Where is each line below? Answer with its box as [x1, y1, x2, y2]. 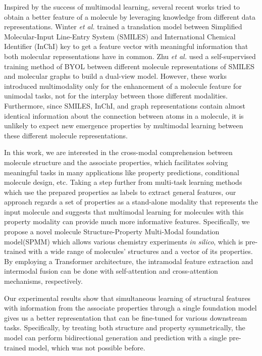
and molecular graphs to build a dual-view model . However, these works [4, 71, 227, 81]
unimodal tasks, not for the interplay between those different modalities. [4, 90, 228, 101]
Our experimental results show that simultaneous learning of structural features [4, 292, 251, 303]
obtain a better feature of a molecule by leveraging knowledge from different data [4, 11, 255, 22]
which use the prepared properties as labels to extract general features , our [4, 186, 236, 197]
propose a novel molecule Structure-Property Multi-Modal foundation [4, 226, 220, 237]
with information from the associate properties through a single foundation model [4, 302, 257, 313]
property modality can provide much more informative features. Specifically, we [4, 216, 250, 227]
